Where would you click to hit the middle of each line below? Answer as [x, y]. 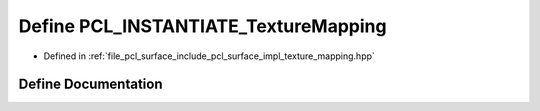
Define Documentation [90, 84]
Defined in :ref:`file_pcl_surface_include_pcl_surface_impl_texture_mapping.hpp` [209, 56]
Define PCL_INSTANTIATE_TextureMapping [202, 26]
